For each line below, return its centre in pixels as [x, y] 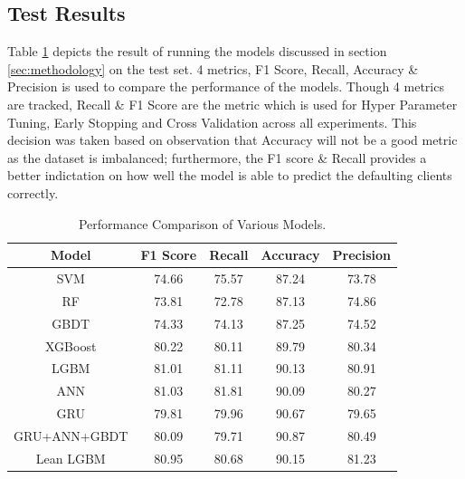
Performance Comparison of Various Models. [202, 223]
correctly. [33, 192]
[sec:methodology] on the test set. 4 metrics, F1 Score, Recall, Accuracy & [213, 68]
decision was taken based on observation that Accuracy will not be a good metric [232, 140]
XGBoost [71, 345]
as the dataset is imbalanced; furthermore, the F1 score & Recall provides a [217, 157]
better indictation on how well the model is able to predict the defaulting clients [230, 175]
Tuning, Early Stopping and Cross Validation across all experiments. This [212, 122]
